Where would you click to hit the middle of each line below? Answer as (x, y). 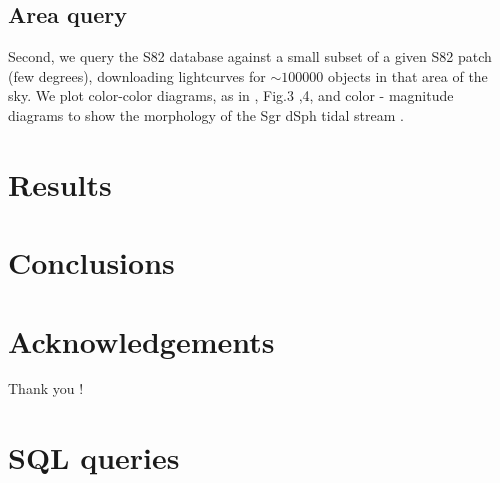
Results (60, 183)
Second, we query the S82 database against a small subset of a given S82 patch (250, 56)
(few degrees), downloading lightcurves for (137, 75)
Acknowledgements (141, 340)
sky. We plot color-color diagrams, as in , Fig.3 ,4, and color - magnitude (231, 95)
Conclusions (91, 262)
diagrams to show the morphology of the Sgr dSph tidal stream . (206, 114)
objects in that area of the (407, 75)
